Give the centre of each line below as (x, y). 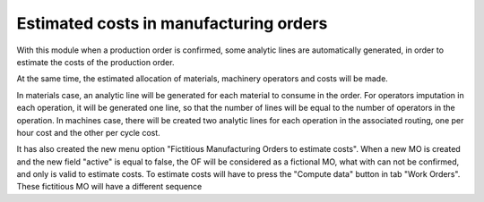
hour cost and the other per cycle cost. (88, 132)
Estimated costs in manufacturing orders (172, 23)
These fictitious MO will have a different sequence (109, 187)
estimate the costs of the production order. (95, 62)
